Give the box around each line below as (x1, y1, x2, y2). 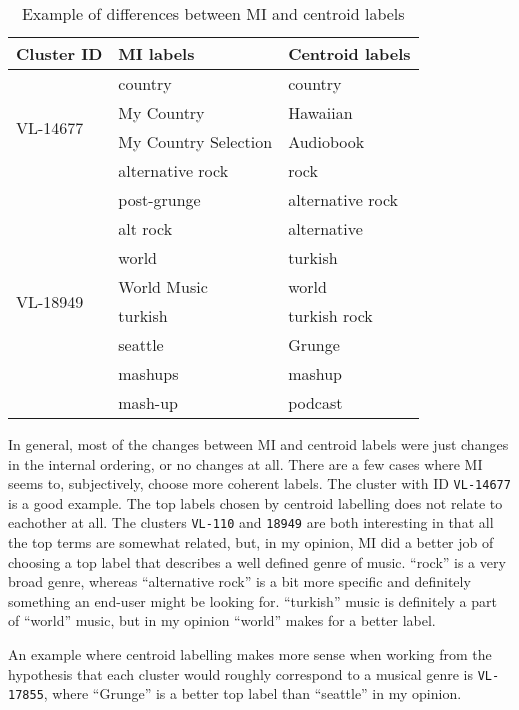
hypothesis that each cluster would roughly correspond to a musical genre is (8, 663, 473, 684)
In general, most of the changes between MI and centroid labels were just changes (8, 434, 509, 454)
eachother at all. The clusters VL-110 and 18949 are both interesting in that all (8, 512, 494, 533)
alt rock (118, 217, 173, 240)
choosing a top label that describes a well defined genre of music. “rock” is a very (8, 551, 506, 572)
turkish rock (288, 304, 373, 327)
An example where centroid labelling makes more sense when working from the (8, 644, 492, 665)
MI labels (118, 42, 195, 65)
